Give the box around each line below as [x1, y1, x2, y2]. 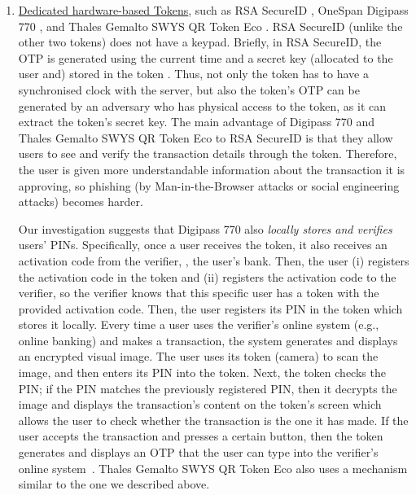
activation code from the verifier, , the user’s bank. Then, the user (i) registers [18, 252, 409, 269]
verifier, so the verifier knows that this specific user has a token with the [18, 284, 379, 301]
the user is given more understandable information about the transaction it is [18, 160, 405, 177]
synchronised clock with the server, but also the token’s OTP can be [18, 81, 360, 98]
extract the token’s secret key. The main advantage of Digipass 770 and [18, 113, 375, 130]
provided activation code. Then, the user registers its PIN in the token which [18, 300, 403, 317]
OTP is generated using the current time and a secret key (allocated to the [18, 49, 393, 66]
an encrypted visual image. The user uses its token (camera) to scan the [18, 348, 379, 365]
